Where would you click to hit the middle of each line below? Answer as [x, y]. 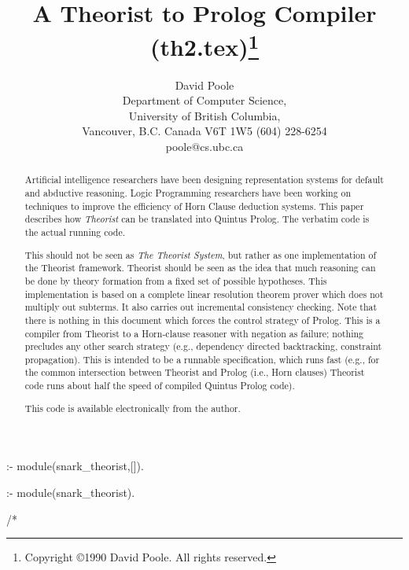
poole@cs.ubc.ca [204, 147]
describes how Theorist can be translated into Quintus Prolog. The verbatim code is [197, 219]
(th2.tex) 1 [204, 45]
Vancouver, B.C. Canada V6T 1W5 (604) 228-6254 [204, 131]
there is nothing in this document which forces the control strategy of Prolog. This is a [203, 320]
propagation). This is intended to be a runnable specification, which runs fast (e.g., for [202, 359]
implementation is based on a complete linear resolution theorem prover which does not [204, 294]
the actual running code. [75, 232]
